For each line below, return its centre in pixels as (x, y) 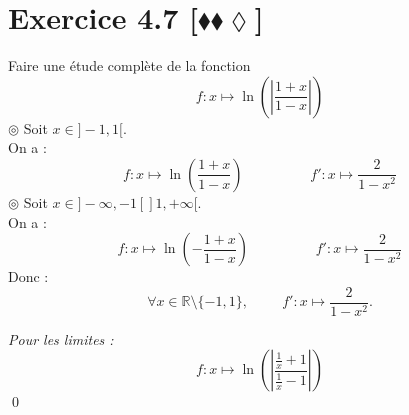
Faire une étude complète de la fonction (129, 65)
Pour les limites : (61, 338)
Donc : (28, 276)
